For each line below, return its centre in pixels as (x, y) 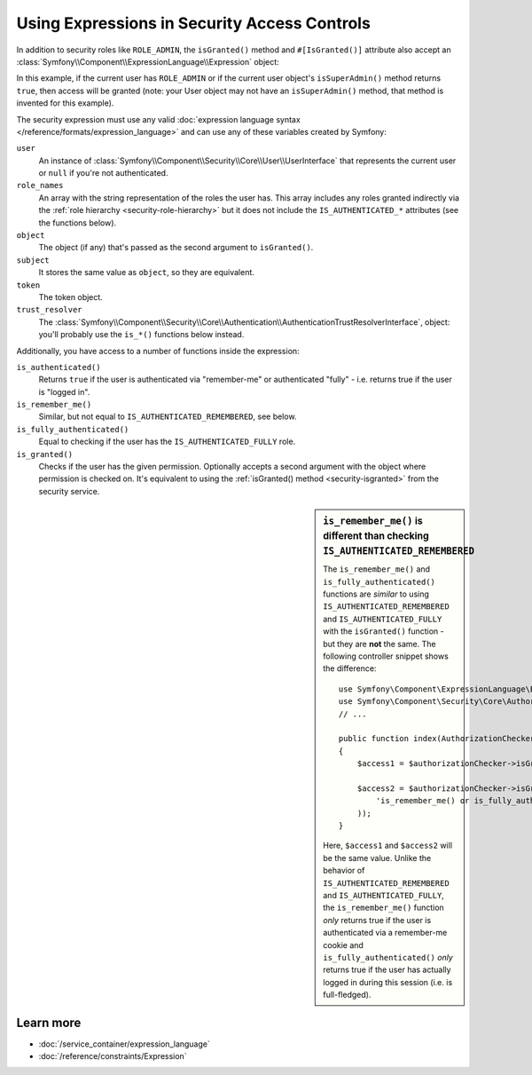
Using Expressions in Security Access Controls (194, 23)
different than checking (376, 536)
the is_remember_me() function (384, 908)
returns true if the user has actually (387, 970)
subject (33, 260)
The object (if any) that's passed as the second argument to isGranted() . (176, 248)
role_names (40, 186)
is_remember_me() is (373, 521)
